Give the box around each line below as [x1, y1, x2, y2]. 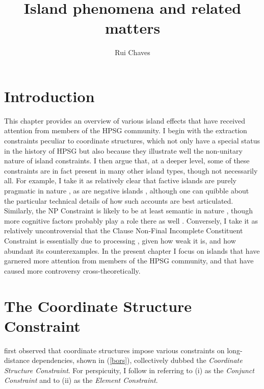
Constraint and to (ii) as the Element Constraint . [4, 375, 158, 385]
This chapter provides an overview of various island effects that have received [4, 115, 246, 126]
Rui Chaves [115, 47, 150, 58]
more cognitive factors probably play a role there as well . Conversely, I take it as [4, 215, 258, 226]
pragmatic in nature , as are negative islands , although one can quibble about [4, 185, 249, 196]
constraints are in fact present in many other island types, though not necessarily [4, 165, 258, 176]
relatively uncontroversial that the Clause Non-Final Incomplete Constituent [4, 225, 243, 236]
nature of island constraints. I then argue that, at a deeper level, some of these [4, 155, 250, 166]
